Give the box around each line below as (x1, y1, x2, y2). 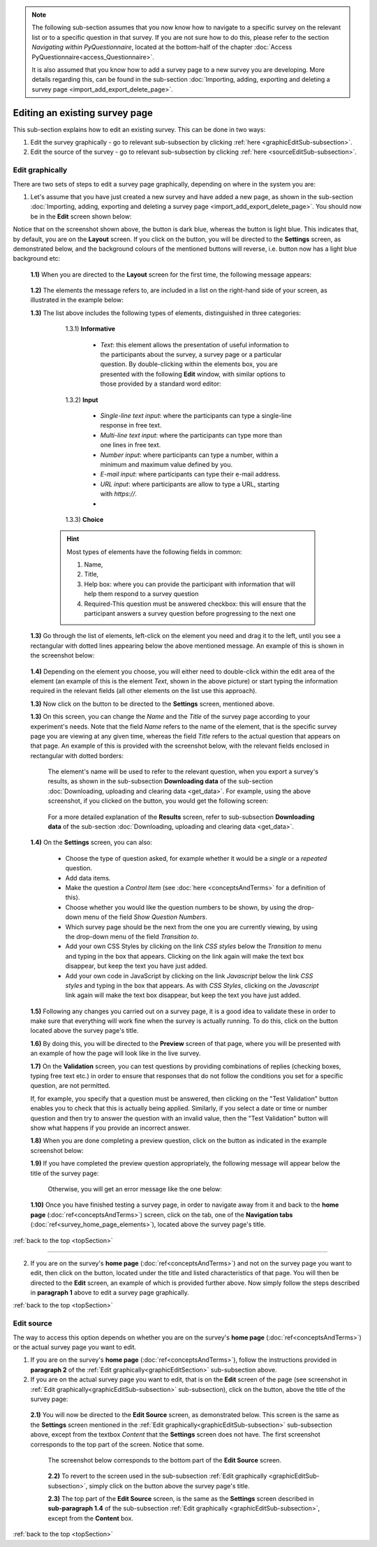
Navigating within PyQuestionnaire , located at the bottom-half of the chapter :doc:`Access (31, 43, 293, 52)
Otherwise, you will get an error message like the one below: (47, 1184, 223, 1193)
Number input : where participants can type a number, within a (100, 451, 279, 459)
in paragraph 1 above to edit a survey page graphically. (30, 1288, 189, 1297)
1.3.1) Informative (65, 325, 115, 333)
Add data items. (65, 873, 111, 882)
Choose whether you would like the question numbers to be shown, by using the (65, 903, 297, 911)
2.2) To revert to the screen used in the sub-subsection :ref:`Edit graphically (47, 1472, 267, 1481)
